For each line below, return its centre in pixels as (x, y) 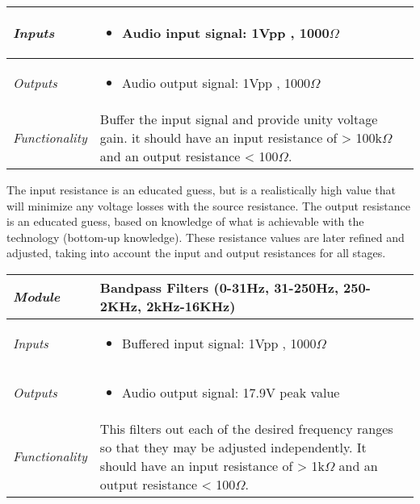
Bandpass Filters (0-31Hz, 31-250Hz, (219, 287)
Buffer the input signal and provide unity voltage (239, 119)
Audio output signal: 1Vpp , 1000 (216, 83)
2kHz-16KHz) (191, 306)
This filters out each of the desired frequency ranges (246, 428)
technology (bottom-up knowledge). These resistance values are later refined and (206, 237)
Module (37, 297)
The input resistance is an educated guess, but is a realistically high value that (202, 190)
